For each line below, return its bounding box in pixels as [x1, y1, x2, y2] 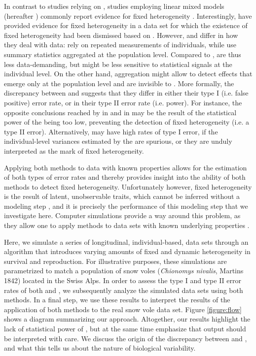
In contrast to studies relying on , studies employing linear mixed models [4, 1, 224, 11]
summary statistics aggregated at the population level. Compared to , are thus [4, 49, 241, 59]
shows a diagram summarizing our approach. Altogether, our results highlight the [4, 314, 251, 324]
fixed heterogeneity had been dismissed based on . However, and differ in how [4, 30, 238, 40]
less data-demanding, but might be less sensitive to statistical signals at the [4, 59, 232, 69]
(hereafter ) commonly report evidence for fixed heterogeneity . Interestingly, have [4, 10, 252, 21]
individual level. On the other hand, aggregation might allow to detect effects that [4, 68, 253, 79]
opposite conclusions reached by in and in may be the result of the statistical [4, 107, 237, 117]
